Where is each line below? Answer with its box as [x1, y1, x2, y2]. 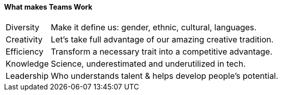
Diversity [6, 22, 40, 32]
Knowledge [6, 58, 49, 69]
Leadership [6, 70, 49, 81]
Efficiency [6, 46, 44, 57]
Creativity [6, 34, 43, 44]
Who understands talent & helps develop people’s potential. [50, 70, 278, 81]
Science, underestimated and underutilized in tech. [50, 58, 246, 69]
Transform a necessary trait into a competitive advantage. [50, 46, 272, 57]
